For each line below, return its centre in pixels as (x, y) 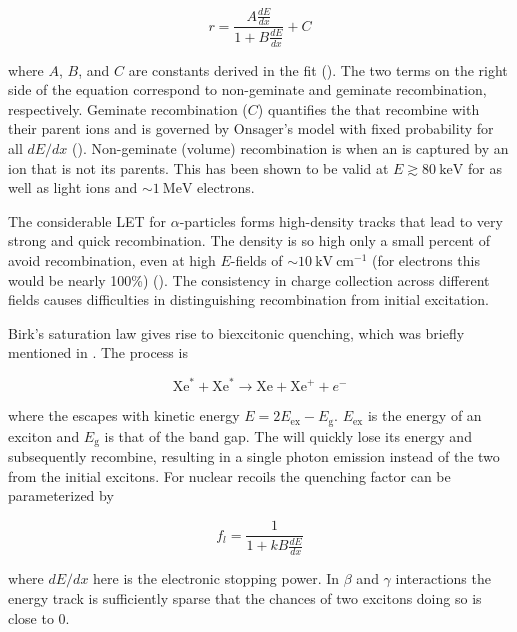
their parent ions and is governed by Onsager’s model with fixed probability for (251, 128)
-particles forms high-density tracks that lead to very (341, 220)
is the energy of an (424, 415)
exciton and (44, 435)
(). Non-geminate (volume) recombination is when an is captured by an (290, 147)
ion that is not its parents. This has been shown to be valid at (198, 167)
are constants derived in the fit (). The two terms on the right (318, 69)
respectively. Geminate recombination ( (128, 108)
